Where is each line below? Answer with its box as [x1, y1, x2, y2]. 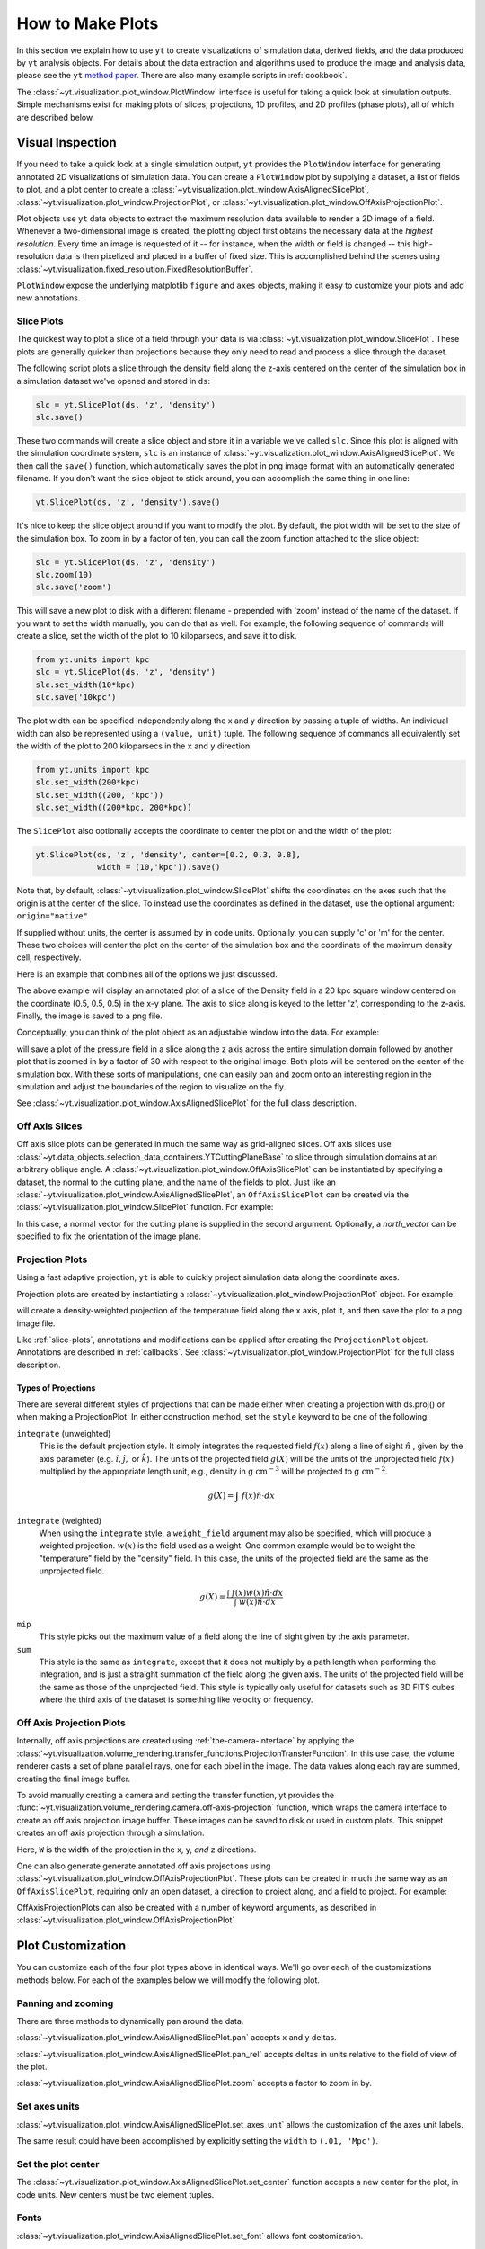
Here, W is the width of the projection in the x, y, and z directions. [16, 1844, 257, 1855]
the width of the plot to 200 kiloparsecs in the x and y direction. [16, 740, 253, 751]
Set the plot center [16, 2157, 100, 2170]
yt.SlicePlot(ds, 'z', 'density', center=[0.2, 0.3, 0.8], [35, 850, 301, 860]
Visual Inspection [16, 135, 117, 150]
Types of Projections [16, 1382, 96, 1393]
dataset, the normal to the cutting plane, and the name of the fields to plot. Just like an [16, 1177, 337, 1187]
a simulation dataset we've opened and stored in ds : [16, 375, 211, 386]
